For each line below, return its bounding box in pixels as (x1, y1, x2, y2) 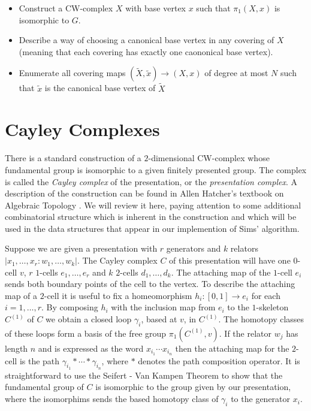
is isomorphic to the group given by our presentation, (95, 380, 291, 393)
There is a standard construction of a (5, 152, 141, 164)
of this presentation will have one (169, 254, 291, 267)
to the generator (231, 392, 291, 405)
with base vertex (125, 2, 186, 14)
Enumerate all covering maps (19, 67, 126, 79)
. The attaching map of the (171, 265, 271, 278)
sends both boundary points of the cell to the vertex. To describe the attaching (5, 277, 295, 290)
